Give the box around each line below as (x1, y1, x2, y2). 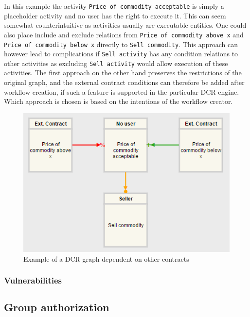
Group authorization (4, 300, 109, 315)
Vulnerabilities (4, 274, 62, 286)
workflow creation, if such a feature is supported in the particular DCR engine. (4, 86, 239, 97)
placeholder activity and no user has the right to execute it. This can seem (4, 10, 226, 20)
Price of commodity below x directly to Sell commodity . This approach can (4, 39, 238, 49)
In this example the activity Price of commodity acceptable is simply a (4, 1, 224, 11)
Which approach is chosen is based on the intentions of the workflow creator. (4, 96, 233, 106)
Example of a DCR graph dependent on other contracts (23, 253, 189, 264)
